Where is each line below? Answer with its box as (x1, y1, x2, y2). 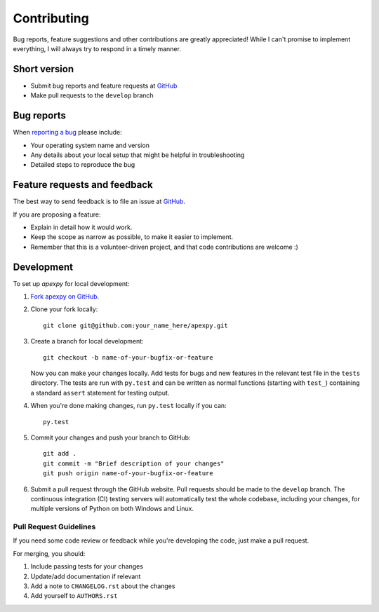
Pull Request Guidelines (13, 522, 96, 532)
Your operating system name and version (30, 141, 150, 149)
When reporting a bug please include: (13, 128, 122, 137)
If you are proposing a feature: (13, 210, 101, 219)
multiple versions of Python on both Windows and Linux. (30, 505, 194, 513)
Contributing (13, 11, 89, 26)
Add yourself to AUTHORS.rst (30, 592, 118, 600)
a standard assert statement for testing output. (30, 388, 170, 397)
